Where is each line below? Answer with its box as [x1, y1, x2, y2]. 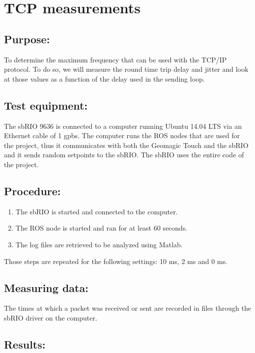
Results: [4, 336, 46, 352]
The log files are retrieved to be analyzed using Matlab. [15, 239, 183, 249]
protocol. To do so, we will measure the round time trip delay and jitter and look [4, 64, 249, 74]
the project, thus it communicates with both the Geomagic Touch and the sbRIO [4, 140, 249, 150]
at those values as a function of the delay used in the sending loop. [4, 73, 205, 84]
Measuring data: [4, 280, 88, 295]
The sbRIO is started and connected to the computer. [15, 206, 178, 216]
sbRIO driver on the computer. [4, 312, 97, 323]
